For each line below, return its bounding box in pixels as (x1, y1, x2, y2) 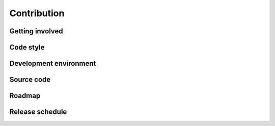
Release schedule (9, 108, 67, 116)
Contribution (9, 8, 65, 19)
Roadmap (9, 92, 41, 100)
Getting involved (9, 27, 63, 35)
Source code (9, 75, 51, 84)
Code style (9, 43, 45, 52)
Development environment (9, 59, 96, 68)
